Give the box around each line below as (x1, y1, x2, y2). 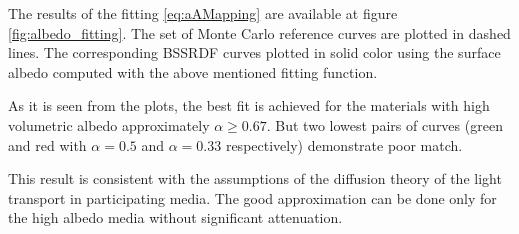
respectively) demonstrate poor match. (225, 134, 463, 155)
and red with (8, 134, 87, 155)
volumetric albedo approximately (8, 114, 210, 135)
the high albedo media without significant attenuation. (8, 207, 343, 228)
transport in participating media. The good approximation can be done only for (8, 187, 497, 208)
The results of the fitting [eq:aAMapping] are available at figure (8, 3, 398, 23)
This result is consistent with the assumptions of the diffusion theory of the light (8, 168, 502, 189)
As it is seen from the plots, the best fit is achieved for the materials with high (8, 95, 490, 116)
